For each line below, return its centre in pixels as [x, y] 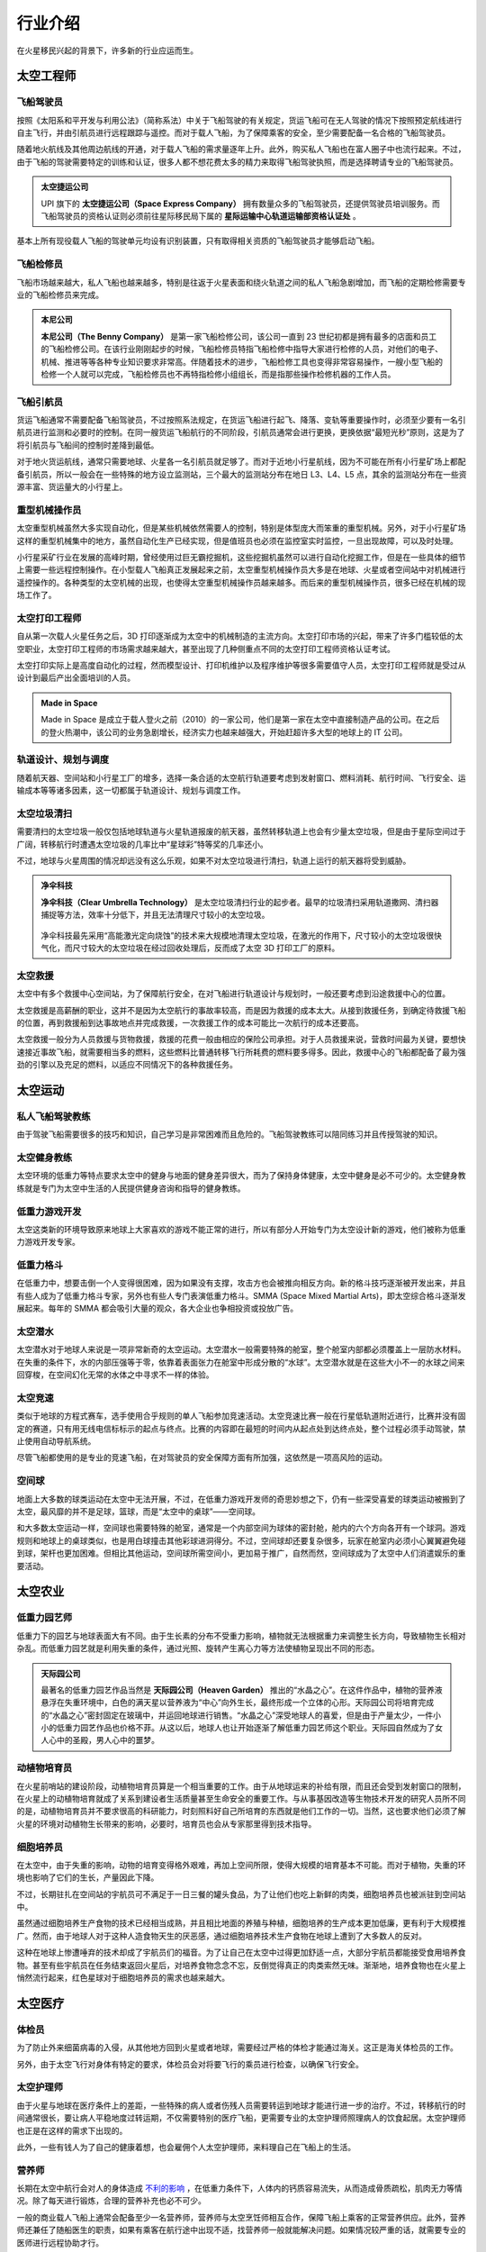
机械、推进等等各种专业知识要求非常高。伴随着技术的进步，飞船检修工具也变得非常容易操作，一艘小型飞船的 [242, 361]
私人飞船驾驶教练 [54, 1116]
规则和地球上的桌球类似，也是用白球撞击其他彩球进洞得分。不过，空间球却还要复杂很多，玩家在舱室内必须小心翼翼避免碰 [241, 1540]
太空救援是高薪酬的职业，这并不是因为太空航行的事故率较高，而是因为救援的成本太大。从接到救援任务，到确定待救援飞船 [241, 1010]
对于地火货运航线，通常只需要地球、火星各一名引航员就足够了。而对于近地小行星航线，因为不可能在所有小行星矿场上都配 [241, 462]
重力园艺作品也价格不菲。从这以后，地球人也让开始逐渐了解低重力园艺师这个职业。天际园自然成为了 [250, 1728]
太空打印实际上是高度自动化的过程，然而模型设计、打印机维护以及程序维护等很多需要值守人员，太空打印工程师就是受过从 [241, 666]
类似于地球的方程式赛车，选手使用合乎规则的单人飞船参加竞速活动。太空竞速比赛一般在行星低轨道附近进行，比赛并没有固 [241, 1416]
